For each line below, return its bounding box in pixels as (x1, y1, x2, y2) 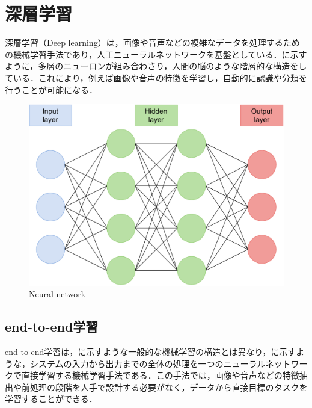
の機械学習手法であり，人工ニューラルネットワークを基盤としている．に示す (5, 48, 307, 60)
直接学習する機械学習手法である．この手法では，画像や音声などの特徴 (21, 369, 299, 382)
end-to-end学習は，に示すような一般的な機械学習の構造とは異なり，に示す (5, 345, 296, 357)
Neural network (29, 288, 86, 300)
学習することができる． (5, 392, 97, 405)
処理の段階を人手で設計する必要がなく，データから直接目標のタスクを (29, 380, 308, 393)
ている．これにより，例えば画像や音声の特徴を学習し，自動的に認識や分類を (5, 71, 307, 84)
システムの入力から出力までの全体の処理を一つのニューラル (29, 357, 266, 369)
